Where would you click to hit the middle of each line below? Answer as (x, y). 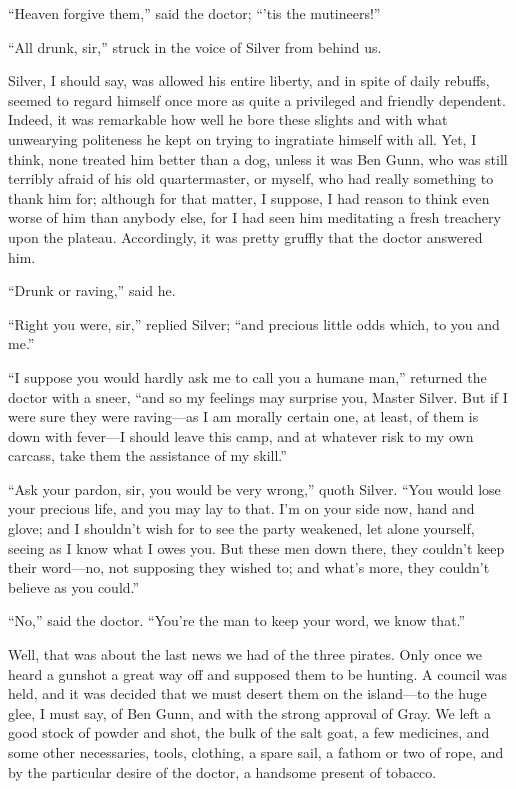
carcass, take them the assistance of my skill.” (147, 455)
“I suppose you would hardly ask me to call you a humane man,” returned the (247, 376)
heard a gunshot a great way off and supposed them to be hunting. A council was (257, 673)
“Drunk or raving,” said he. (92, 290)
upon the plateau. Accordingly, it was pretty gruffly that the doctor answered (245, 236)
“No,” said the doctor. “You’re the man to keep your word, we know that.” (237, 620)
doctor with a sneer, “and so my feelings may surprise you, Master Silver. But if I (258, 396)
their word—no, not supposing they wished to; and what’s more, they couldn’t (249, 567)
